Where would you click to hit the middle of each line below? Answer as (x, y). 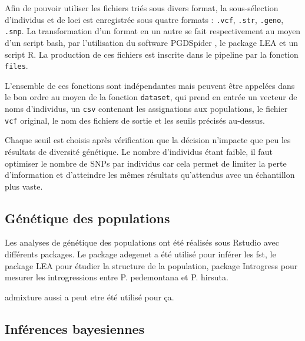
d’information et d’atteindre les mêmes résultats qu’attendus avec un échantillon (150, 175)
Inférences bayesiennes (75, 328)
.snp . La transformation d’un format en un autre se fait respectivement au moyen (153, 31)
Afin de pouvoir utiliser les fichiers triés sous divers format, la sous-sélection (142, 8)
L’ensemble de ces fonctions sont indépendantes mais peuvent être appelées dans (150, 85)
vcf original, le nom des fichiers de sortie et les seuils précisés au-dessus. (135, 120)
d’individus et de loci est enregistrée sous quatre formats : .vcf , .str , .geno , (144, 19)
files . (16, 66)
